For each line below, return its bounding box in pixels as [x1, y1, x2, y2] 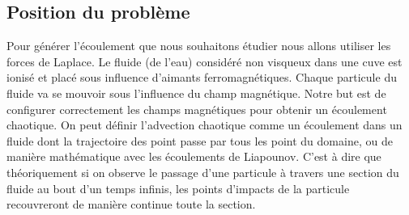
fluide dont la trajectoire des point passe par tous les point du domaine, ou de [6, 132, 393, 149]
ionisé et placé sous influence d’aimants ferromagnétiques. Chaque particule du [6, 69, 397, 86]
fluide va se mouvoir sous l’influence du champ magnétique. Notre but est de [6, 84, 386, 101]
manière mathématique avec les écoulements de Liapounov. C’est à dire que [6, 148, 381, 165]
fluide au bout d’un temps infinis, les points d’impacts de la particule [6, 179, 350, 196]
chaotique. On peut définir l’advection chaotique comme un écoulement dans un [6, 116, 403, 133]
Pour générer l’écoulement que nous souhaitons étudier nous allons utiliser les [6, 37, 391, 54]
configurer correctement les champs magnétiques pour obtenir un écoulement [6, 100, 387, 117]
